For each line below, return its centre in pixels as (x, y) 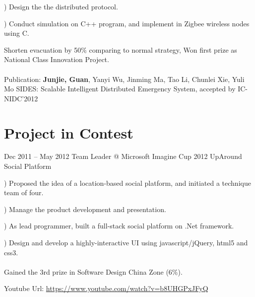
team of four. (24, 192)
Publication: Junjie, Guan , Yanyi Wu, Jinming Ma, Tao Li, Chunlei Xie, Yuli (124, 79)
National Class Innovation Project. (57, 59)
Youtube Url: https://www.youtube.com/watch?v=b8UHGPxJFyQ (106, 288)
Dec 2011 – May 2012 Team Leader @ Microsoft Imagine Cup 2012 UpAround (123, 156)
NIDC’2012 (21, 98)
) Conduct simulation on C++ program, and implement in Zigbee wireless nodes (127, 23)
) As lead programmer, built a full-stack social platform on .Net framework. (119, 226)
